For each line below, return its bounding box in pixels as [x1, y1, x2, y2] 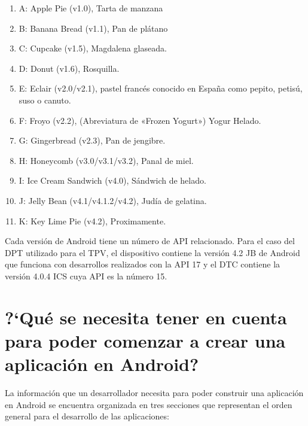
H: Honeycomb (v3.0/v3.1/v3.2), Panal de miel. [19, 154, 194, 166]
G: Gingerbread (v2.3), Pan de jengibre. [19, 134, 166, 147]
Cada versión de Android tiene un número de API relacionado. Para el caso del [5, 235, 295, 247]
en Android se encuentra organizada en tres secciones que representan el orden [5, 398, 292, 410]
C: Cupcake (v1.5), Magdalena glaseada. [19, 42, 167, 54]
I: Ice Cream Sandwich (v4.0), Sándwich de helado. [19, 174, 206, 187]
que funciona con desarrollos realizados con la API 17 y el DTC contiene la [5, 258, 280, 270]
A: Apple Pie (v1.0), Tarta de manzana [19, 2, 163, 14]
